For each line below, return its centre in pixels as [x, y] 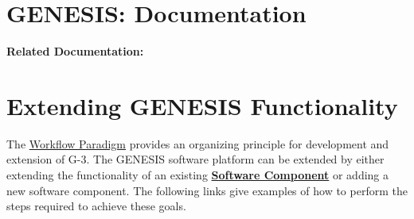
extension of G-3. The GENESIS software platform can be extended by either [195, 159]
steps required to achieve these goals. [96, 206]
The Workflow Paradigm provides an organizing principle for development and [198, 143]
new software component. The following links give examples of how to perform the [207, 190]
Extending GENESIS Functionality [202, 105]
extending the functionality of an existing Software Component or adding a [198, 175]
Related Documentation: [75, 51]
